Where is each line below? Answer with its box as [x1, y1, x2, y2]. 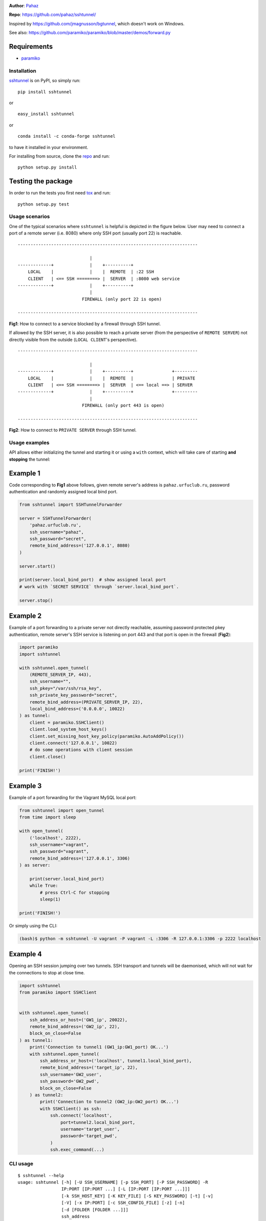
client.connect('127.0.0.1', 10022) [29, 740, 117, 746]
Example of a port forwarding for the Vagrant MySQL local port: [9, 795, 137, 800]
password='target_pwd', [60, 1133, 117, 1139]
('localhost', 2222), [29, 835, 82, 841]
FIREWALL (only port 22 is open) [82, 296, 162, 302]
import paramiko [19, 645, 59, 650]
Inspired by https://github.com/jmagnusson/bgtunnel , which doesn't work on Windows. [9, 21, 185, 26]
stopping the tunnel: [9, 456, 51, 462]
